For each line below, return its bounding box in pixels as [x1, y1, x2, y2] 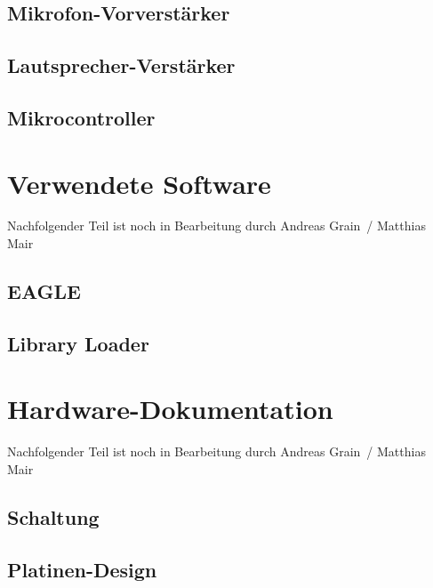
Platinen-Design [7, 555, 157, 583]
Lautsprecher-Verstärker [7, 52, 236, 79]
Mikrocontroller [7, 103, 156, 131]
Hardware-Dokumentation [7, 391, 333, 427]
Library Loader [7, 329, 149, 357]
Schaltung [7, 503, 100, 530]
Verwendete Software [7, 165, 271, 201]
